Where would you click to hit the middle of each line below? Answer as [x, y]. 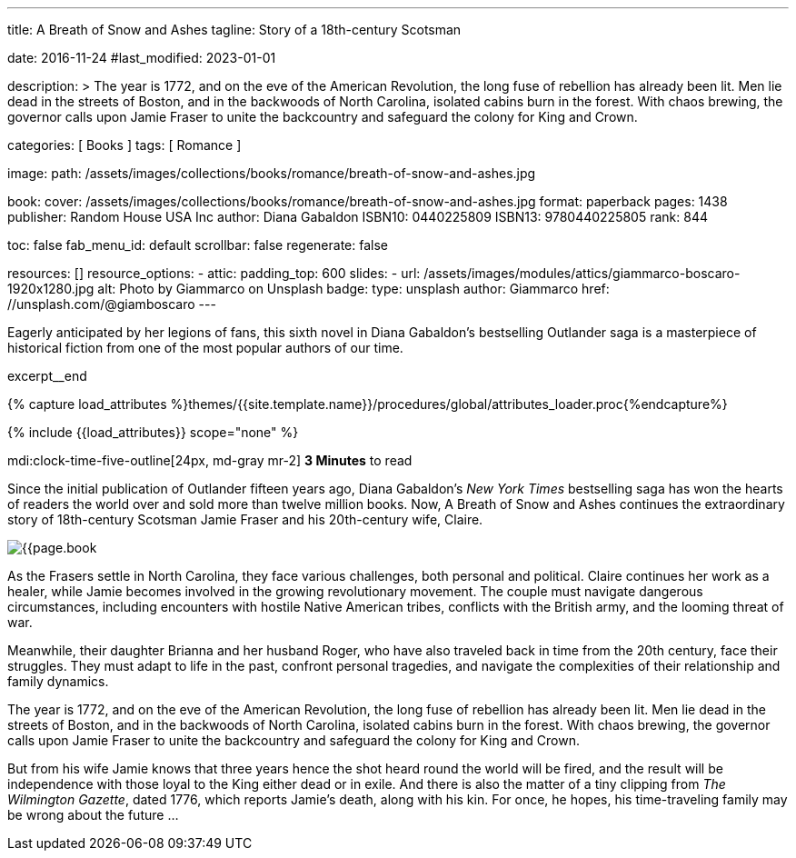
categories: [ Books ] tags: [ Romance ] [124, 145]
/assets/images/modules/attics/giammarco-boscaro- [582, 273]
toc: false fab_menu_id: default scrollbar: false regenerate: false [198, 245]
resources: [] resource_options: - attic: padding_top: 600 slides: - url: [214, 273]
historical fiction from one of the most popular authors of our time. [205, 348]
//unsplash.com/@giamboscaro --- [112, 304]
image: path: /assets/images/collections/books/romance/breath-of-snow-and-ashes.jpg [272, 173]
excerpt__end [47, 376]
